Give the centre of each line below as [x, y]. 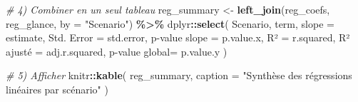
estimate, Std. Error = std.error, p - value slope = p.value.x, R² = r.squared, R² [178, 37]
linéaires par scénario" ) [57, 89]
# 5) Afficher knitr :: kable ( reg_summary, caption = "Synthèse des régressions [179, 75]
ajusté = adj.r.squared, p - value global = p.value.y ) [117, 51]
